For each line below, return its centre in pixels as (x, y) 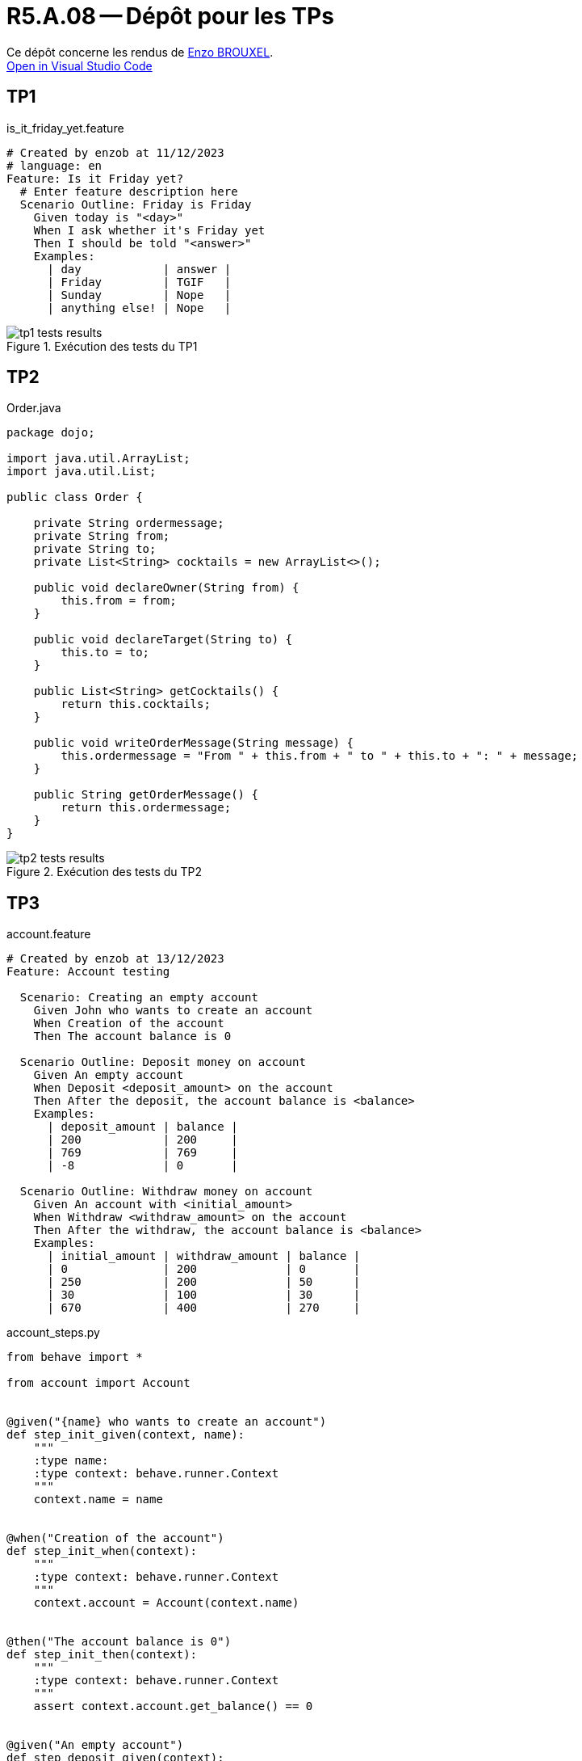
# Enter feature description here (129, 191)
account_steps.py (53, 1333)
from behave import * (75, 1357)
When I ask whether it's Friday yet (149, 230)
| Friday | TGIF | (139, 282)
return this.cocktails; (136, 704)
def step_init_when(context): (102, 1551)
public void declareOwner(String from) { (166, 588)
